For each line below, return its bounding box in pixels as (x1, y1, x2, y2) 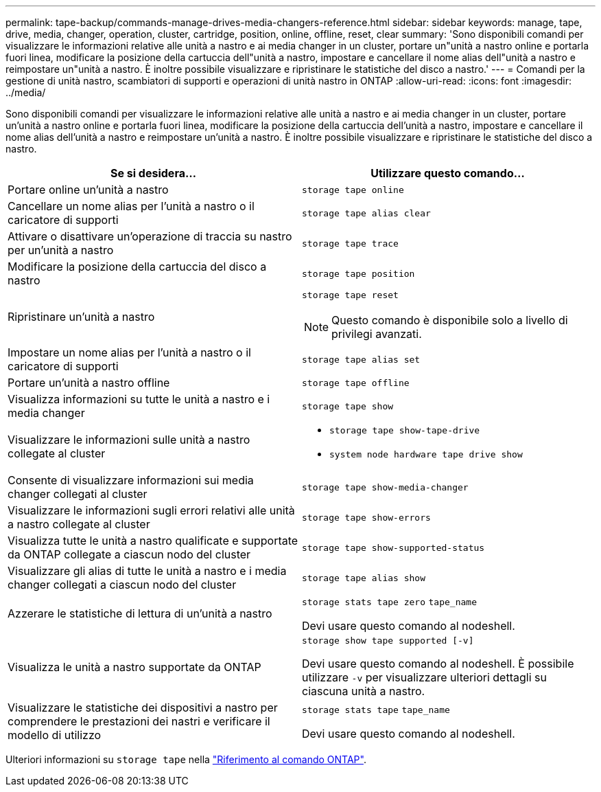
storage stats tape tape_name (302, 705, 450, 715)
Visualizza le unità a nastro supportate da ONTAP (8, 659, 261, 674)
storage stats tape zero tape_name (302, 597, 477, 607)
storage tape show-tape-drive (329, 425, 480, 435)
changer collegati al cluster (8, 487, 148, 501)
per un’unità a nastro (8, 243, 114, 257)
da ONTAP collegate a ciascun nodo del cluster (8, 547, 251, 561)
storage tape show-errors (302, 512, 431, 523)
